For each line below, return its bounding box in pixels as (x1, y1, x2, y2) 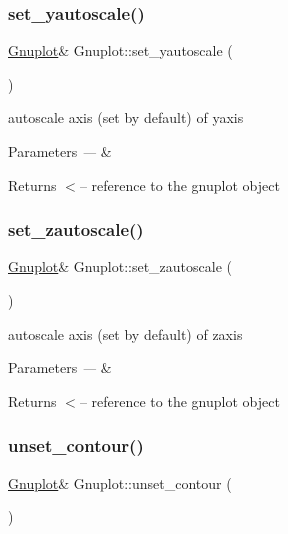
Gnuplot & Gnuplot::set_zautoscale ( (8, 256, 232, 277)
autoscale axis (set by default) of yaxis (8, 107, 244, 128)
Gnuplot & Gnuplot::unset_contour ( (8, 472, 232, 493)
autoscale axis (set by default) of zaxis (8, 323, 243, 344)
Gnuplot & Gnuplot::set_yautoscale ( (8, 40, 233, 61)
